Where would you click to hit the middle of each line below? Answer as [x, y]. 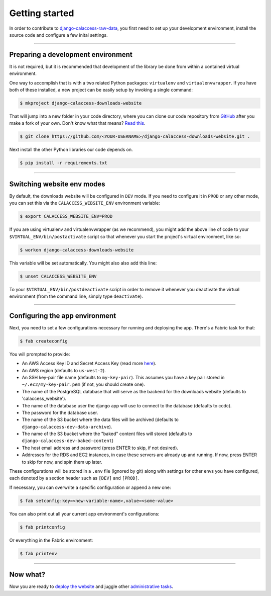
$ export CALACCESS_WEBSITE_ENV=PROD [66, 217]
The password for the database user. [60, 412]
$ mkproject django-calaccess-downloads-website [81, 103]
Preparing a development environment [71, 55]
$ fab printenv [38, 554]
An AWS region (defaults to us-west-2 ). [64, 370]
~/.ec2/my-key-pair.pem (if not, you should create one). [84, 384]
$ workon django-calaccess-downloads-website [77, 250]
